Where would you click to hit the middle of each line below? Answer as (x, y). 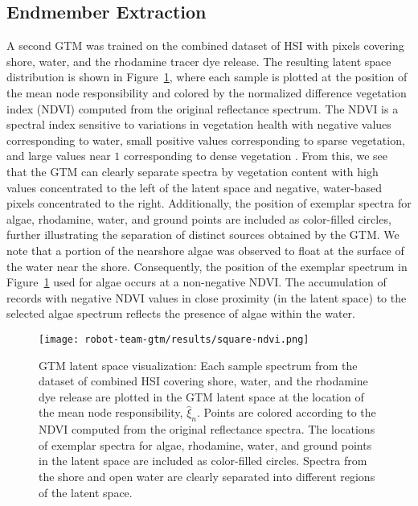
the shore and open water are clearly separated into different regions (207, 476)
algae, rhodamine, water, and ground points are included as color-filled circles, (199, 218)
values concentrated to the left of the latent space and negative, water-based (194, 187)
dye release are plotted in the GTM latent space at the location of (201, 396)
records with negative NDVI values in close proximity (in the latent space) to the (207, 297)
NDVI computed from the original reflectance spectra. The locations (207, 429)
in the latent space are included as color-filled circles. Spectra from (203, 461)
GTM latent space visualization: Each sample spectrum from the (198, 365)
